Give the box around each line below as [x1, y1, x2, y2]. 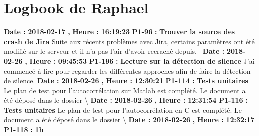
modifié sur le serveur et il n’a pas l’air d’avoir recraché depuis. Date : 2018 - [4, 46, 246, 56]
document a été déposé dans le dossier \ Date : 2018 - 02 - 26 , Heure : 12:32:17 [4, 114, 255, 125]
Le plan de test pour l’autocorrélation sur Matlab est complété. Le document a [4, 85, 246, 95]
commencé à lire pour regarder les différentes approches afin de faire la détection [4, 65, 251, 76]
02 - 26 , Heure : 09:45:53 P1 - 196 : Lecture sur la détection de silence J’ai [4, 55, 255, 66]
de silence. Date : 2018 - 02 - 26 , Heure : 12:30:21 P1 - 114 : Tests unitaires [4, 75, 248, 86]
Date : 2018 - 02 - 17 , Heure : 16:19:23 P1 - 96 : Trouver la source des [4, 26, 235, 37]
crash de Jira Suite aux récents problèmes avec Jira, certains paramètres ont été [4, 36, 255, 46]
